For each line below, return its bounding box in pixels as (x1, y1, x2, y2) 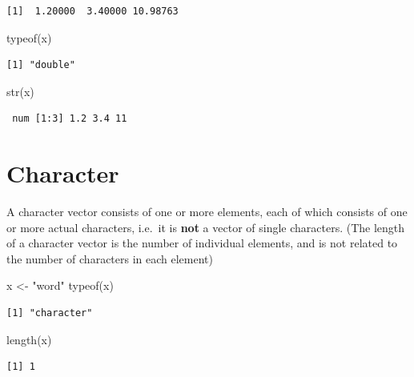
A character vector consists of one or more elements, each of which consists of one (6, 203, 408, 220)
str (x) (6, 82, 34, 99)
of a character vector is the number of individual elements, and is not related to (6, 235, 398, 251)
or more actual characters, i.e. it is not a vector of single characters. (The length (6, 219, 405, 235)
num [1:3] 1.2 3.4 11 (12, 113, 127, 125)
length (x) (6, 331, 52, 347)
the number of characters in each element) (6, 250, 213, 267)
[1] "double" (6, 59, 75, 71)
